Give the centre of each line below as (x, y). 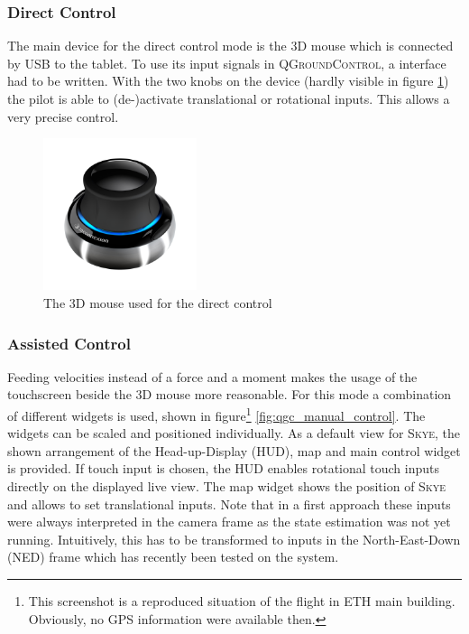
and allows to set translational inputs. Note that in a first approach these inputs (229, 503)
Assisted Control (69, 343)
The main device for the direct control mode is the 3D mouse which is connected (230, 46)
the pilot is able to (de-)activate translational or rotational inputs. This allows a (229, 98)
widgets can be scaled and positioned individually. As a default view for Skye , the (234, 433)
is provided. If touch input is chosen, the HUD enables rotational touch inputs (224, 468)
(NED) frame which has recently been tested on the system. (173, 557)
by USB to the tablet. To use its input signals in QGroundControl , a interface (227, 63)
